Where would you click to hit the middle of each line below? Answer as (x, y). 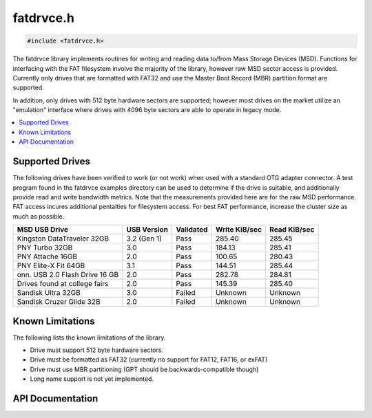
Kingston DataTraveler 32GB (63, 239)
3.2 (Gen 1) (144, 239)
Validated (192, 230)
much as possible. (39, 216)
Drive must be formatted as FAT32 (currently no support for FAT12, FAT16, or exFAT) (149, 360)
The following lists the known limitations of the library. (89, 338)
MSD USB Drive (43, 230)
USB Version (147, 230)
